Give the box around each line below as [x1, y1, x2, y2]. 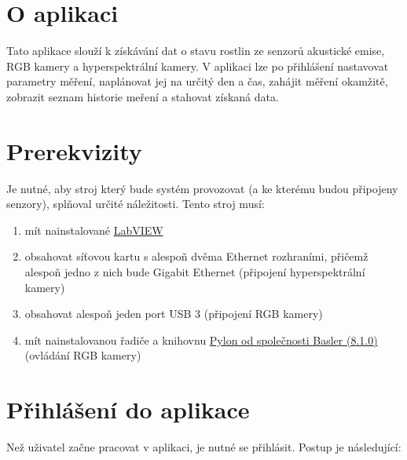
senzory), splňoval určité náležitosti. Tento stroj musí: [6, 195, 265, 212]
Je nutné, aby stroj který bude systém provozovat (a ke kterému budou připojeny [6, 180, 398, 196]
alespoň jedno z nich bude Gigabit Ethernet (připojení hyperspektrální [24, 264, 365, 279]
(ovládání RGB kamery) [24, 347, 141, 363]
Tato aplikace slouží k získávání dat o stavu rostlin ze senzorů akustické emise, [6, 42, 385, 59]
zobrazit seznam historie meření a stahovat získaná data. [6, 88, 279, 104]
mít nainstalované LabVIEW [24, 221, 163, 238]
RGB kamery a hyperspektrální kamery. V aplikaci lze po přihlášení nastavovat [6, 57, 389, 74]
